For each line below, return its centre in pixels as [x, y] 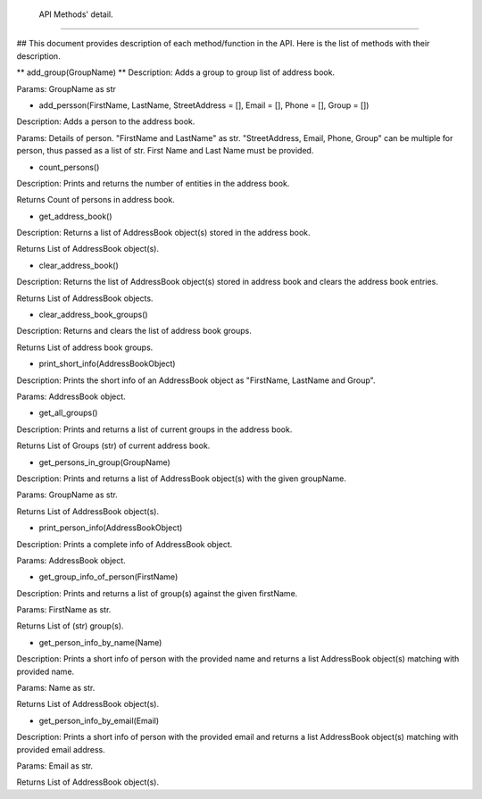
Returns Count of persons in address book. [96, 200]
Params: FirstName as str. [64, 610]
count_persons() [69, 167]
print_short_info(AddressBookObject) [107, 364]
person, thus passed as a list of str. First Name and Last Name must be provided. [165, 151]
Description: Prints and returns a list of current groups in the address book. [154, 429]
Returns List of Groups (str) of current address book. [113, 445]
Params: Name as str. [56, 688]
